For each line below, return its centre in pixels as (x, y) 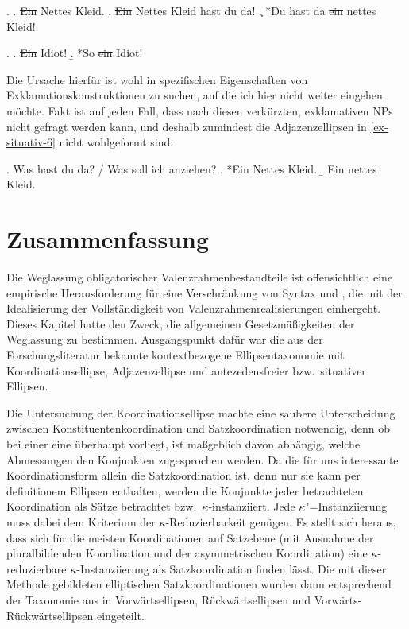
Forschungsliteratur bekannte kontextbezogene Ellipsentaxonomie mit (176, 355)
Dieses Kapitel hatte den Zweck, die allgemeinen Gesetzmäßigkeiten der (181, 323)
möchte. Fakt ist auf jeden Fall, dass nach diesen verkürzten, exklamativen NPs (200, 110)
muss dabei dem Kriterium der (81, 521)
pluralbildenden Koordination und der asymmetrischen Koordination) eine (187, 553)
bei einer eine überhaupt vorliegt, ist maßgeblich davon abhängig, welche (183, 444)
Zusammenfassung (108, 239)
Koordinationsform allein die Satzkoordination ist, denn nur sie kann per (183, 475)
